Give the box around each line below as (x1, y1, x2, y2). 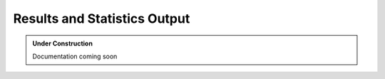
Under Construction (32, 39, 93, 48)
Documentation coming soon (32, 52, 118, 60)
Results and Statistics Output (13, 11, 190, 26)
